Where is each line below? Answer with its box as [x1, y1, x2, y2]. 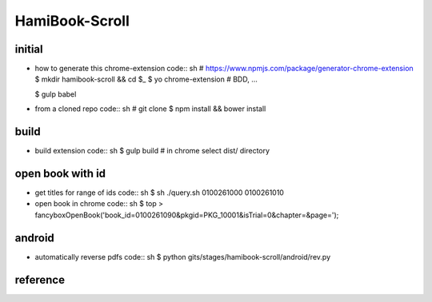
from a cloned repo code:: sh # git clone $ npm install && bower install [34, 104, 266, 113]
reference [14, 272, 66, 287]
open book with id [14, 166, 106, 180]
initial [14, 42, 43, 56]
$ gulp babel [34, 89, 77, 99]
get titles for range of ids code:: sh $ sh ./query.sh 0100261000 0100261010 [34, 188, 284, 197]
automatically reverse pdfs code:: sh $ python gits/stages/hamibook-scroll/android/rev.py [34, 252, 331, 261]
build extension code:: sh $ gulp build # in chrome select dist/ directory [34, 146, 270, 156]
